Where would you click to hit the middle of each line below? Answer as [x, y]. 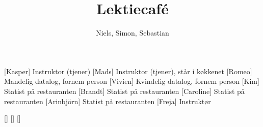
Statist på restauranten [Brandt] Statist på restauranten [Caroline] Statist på [124, 91]
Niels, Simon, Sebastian [133, 33]
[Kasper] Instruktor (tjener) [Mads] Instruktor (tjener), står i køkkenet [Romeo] [128, 71]
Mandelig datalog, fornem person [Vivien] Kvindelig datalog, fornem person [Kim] [132, 81]
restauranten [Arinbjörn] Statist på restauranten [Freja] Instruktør [108, 101]
